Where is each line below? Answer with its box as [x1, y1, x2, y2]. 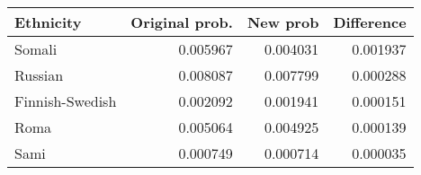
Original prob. [130, 12, 233, 32]
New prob [246, 12, 319, 32]
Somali [14, 39, 58, 59]
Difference [333, 12, 407, 32]
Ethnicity [14, 12, 82, 32]
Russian [14, 65, 64, 85]
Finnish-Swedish [14, 91, 117, 111]
